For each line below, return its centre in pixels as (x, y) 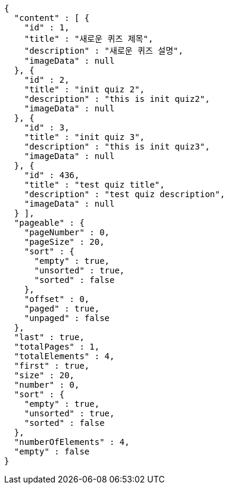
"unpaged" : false (67, 318)
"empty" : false (52, 451)
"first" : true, (52, 366)
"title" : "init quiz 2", (85, 89)
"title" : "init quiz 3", (85, 137)
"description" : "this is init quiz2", (117, 99)
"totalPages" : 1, (57, 347)
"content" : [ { (52, 18)
